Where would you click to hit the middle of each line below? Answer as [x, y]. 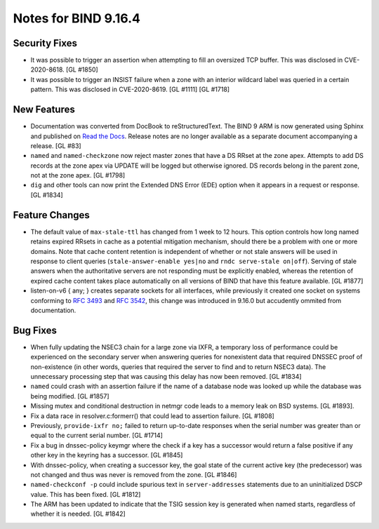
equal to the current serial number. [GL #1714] [97, 436]
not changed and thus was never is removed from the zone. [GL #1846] [134, 474]
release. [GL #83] [56, 146]
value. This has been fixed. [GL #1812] [86, 494]
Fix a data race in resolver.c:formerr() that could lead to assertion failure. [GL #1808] [153, 416]
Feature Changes [52, 215]
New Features [44, 110]
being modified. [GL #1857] [70, 396]
